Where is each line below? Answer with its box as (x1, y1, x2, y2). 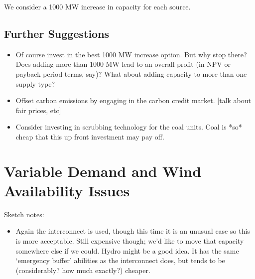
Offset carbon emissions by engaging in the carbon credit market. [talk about (15, 95, 251, 106)
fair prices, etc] (15, 105, 61, 115)
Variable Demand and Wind (4, 160, 202, 181)
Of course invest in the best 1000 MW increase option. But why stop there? (15, 49, 247, 59)
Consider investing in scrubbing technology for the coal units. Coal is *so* (15, 122, 242, 132)
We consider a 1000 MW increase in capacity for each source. (4, 1, 191, 11)
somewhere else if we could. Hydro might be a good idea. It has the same (15, 245, 239, 256)
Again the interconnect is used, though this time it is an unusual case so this (15, 226, 250, 236)
